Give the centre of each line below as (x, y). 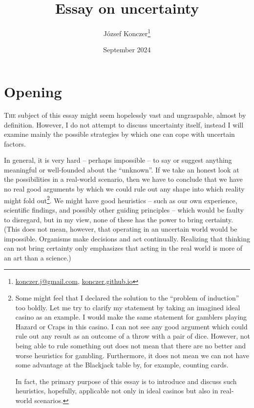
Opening (33, 91)
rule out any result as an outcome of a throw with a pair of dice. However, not (133, 336)
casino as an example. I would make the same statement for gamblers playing (131, 317)
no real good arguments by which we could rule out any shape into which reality (124, 189)
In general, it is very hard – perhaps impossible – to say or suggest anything (118, 160)
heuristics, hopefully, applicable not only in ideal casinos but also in (117, 391)
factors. (15, 143)
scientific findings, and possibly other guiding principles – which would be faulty (124, 209)
